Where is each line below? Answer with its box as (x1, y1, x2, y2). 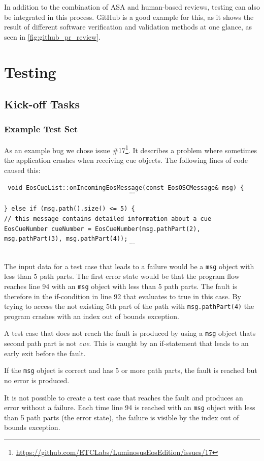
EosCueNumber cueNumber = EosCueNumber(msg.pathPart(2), (4, 225, 201, 233)
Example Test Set (4, 123, 78, 135)
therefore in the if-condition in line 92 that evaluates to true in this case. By (4, 291, 241, 301)
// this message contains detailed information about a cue (4, 215, 212, 223)
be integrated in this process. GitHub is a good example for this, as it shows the (4, 11, 254, 22)
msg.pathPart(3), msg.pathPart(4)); (4, 235, 128, 243)
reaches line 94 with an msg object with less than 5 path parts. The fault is (4, 280, 238, 291)
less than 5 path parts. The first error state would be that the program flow (4, 271, 240, 281)
